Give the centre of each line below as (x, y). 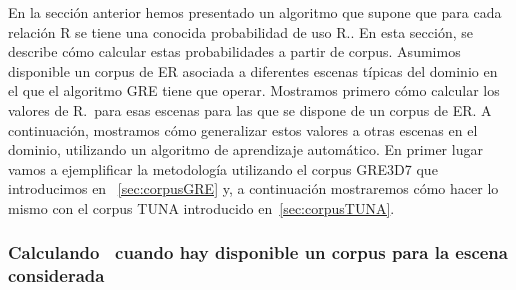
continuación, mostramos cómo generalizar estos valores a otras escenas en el (243, 129)
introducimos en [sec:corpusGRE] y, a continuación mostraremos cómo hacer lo (253, 188)
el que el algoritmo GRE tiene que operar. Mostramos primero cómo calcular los (254, 90)
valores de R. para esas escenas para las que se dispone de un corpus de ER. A (250, 109)
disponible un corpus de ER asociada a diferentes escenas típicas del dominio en (253, 70)
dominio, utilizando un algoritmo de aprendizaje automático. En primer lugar (245, 149)
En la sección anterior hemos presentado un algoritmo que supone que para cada (255, 12)
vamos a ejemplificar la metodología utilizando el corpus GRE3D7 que (223, 168)
